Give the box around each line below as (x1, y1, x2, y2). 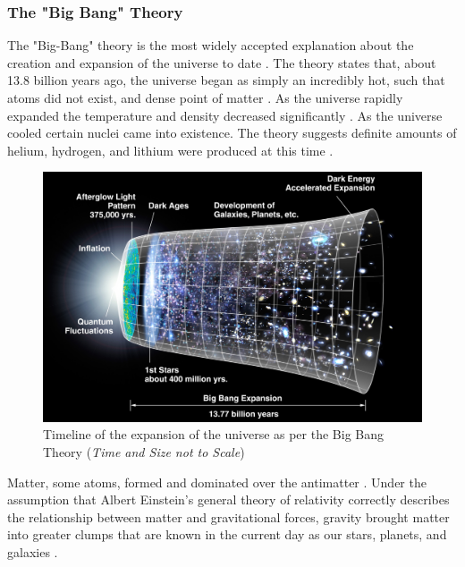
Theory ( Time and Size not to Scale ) (43, 443, 245, 461)
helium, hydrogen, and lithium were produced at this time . (7, 140, 334, 159)
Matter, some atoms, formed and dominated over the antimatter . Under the (7, 472, 427, 491)
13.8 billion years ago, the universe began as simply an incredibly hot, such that (7, 71, 445, 89)
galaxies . (7, 543, 58, 562)
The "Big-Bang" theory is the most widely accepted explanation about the (7, 36, 414, 55)
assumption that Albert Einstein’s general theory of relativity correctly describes (7, 490, 450, 509)
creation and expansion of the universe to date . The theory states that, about (7, 53, 436, 72)
